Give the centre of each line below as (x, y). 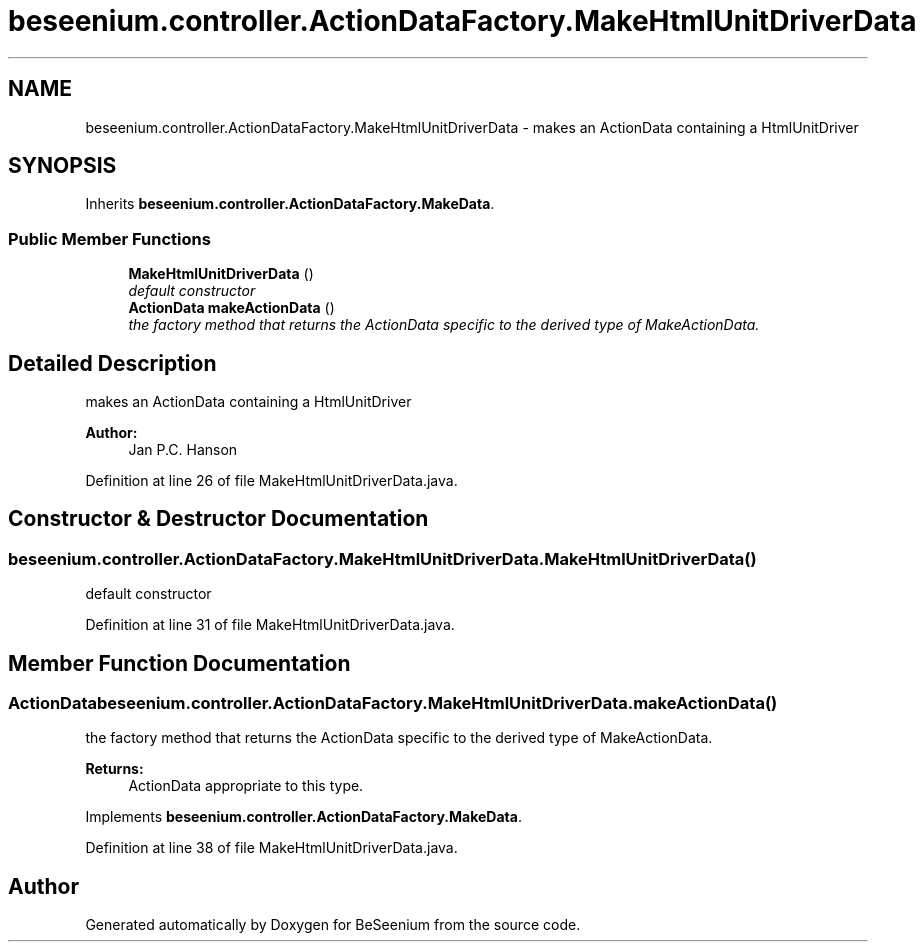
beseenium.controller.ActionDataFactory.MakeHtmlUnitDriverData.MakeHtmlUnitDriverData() (382, 558)
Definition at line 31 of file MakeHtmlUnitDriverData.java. (270, 625)
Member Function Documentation (179, 663)
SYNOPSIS (62, 166)
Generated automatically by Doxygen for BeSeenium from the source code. (333, 925)
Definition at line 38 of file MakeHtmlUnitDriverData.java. (271, 848)
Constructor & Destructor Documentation (218, 519)
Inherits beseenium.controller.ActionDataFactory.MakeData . (290, 204)
